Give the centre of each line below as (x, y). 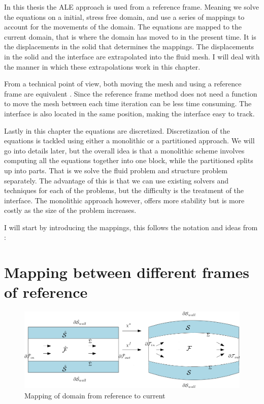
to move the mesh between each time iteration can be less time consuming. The (128, 103)
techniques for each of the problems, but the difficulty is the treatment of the (124, 190)
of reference (46, 292)
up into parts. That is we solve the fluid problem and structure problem (116, 170)
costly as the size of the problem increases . (70, 210)
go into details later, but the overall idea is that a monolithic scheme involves (124, 150)
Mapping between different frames (127, 272)
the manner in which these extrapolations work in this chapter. (102, 66)
